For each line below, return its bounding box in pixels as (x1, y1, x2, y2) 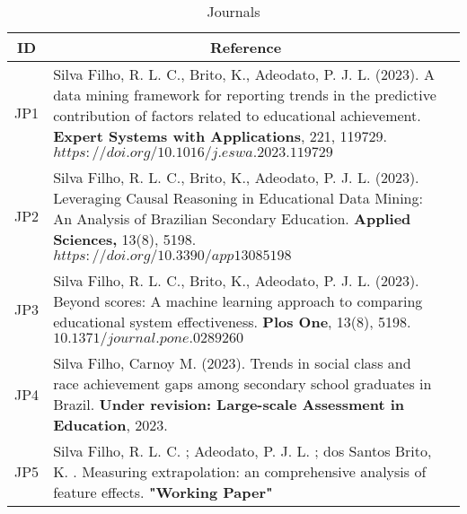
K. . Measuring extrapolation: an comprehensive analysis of (53, 461, 427, 482)
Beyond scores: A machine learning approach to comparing (53, 291, 423, 311)
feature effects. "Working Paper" (53, 482, 273, 502)
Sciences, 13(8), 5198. (53, 229, 197, 249)
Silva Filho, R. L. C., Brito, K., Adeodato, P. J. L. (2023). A (53, 64, 435, 84)
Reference (209, 37, 282, 57)
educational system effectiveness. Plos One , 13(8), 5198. (53, 311, 411, 332)
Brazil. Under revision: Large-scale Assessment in (53, 394, 405, 414)
